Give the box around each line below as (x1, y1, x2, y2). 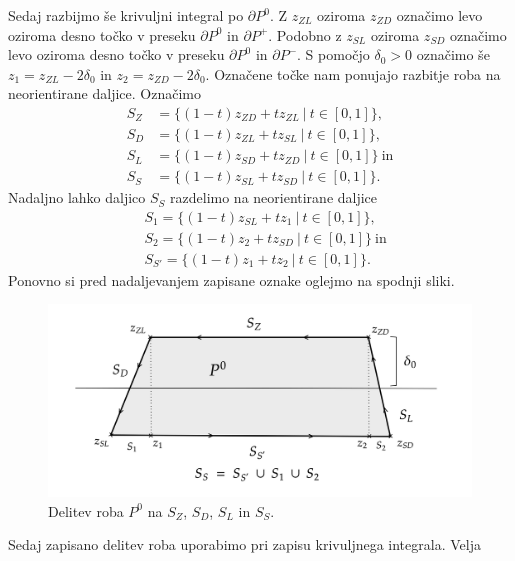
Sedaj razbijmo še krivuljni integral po (8, 5, 244, 25)
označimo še (416, 44, 490, 65)
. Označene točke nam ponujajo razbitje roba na (205, 63, 501, 84)
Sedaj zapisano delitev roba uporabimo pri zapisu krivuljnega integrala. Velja (8, 534, 481, 555)
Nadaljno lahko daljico (8, 187, 146, 208)
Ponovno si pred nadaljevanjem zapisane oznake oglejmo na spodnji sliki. (8, 269, 455, 290)
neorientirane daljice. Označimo (8, 83, 201, 104)
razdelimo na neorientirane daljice (170, 187, 378, 208)
